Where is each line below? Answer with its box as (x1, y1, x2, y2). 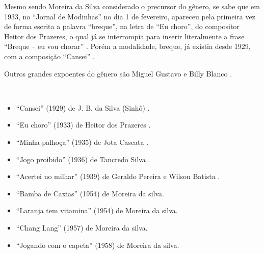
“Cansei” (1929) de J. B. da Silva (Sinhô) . (16, 102, 150, 113)
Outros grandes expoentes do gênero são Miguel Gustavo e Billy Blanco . (4, 68, 232, 79)
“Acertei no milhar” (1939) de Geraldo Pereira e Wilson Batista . (16, 171, 220, 182)
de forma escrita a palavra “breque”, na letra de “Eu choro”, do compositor (4, 21, 240, 32)
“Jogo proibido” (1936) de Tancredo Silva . (16, 154, 150, 164)
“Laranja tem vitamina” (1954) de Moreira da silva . (16, 205, 178, 216)
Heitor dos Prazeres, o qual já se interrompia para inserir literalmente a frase (4, 31, 245, 41)
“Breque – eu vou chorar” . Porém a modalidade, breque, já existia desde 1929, (4, 41, 251, 52)
